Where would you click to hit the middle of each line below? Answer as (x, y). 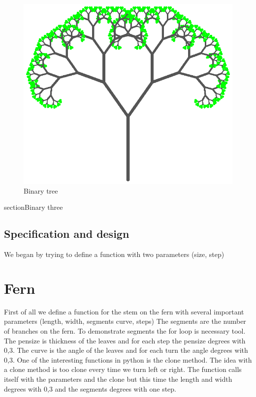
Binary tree (41, 190)
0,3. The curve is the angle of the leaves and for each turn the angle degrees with (126, 350)
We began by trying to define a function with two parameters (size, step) (114, 254)
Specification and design (67, 234)
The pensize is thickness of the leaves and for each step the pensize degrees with (125, 340)
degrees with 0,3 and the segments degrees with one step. (90, 388)
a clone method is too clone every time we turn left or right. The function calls (123, 369)
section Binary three (33, 207)
